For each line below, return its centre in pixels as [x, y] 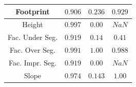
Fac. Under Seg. [33, 37]
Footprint [33, 11]
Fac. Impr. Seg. [33, 62]
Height [33, 24]
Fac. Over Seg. [33, 50]
